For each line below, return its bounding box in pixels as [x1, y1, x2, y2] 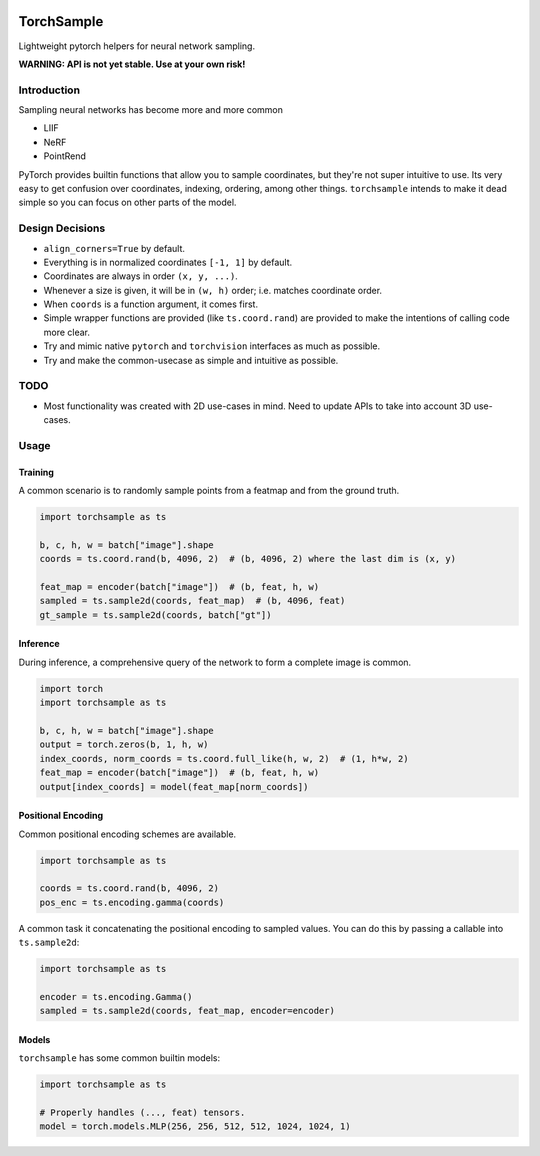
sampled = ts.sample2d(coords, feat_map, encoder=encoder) [39, 1005, 335, 1017]
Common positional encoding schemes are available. [18, 828, 237, 840]
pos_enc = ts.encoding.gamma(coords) [39, 896, 225, 908]
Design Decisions [18, 221, 106, 235]
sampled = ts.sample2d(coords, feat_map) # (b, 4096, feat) [39, 595, 346, 607]
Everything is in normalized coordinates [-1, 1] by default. [43, 256, 293, 268]
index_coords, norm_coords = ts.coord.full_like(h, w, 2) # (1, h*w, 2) [39, 753, 409, 764]
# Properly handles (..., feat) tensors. [39, 1106, 246, 1118]
